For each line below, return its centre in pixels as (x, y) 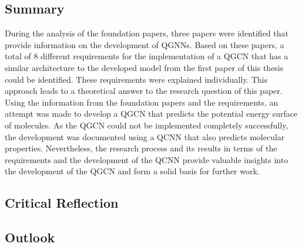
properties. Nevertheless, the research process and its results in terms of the (141, 148)
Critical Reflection (62, 203)
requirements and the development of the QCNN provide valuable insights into (147, 159)
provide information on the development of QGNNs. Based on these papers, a (145, 44)
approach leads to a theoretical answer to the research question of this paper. (144, 91)
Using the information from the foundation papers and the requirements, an (142, 102)
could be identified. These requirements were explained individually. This (136, 79)
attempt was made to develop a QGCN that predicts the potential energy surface (151, 114)
